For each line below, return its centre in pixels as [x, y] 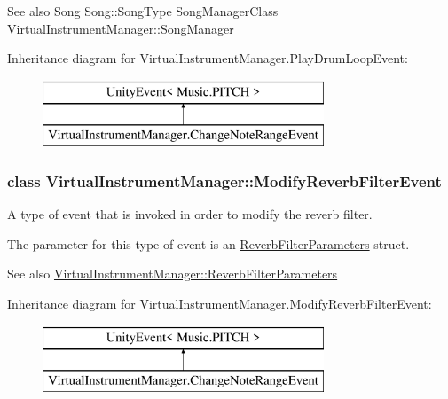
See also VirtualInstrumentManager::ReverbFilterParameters [173, 274]
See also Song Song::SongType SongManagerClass [143, 11]
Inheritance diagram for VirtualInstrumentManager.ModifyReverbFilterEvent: [220, 303]
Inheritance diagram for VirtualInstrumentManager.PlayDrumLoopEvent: [208, 58]
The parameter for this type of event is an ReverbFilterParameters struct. [208, 243]
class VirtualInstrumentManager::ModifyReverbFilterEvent [224, 180]
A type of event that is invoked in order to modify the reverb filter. [190, 214]
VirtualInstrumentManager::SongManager [121, 28]
